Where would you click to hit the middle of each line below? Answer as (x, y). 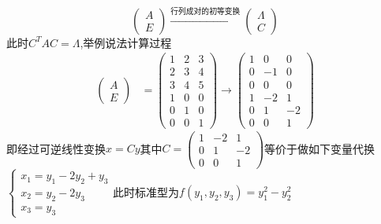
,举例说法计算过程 (126, 42)
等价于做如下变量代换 (320, 148)
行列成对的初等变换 (205, 12)
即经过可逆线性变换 (56, 148)
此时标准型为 (146, 191)
